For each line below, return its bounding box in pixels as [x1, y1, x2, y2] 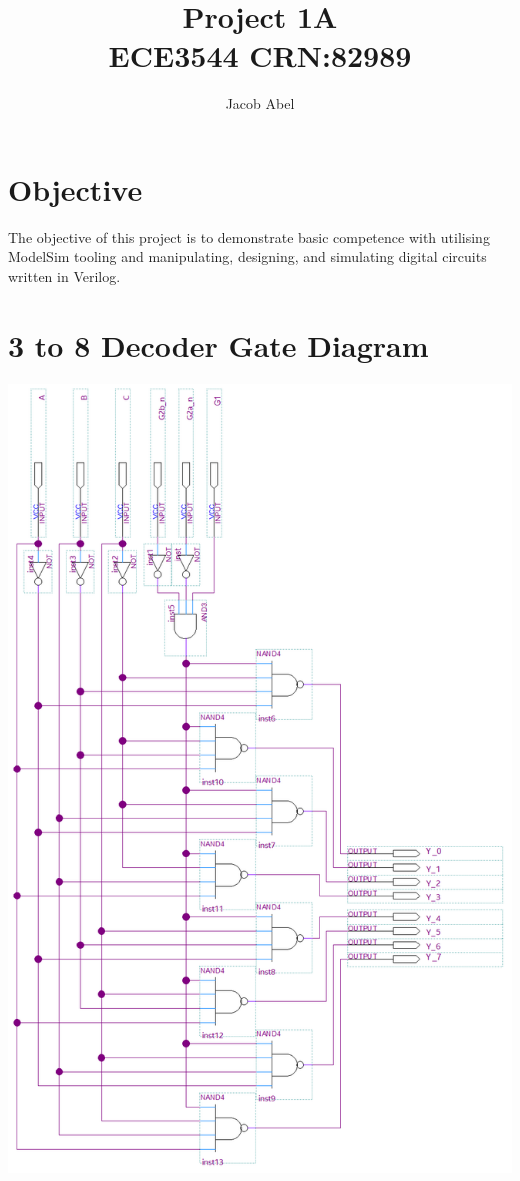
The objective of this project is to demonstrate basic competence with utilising [8, 226, 490, 247]
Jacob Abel [225, 93, 295, 114]
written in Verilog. [8, 266, 121, 287]
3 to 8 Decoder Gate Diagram [8, 324, 429, 365]
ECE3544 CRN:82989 [108, 35, 412, 76]
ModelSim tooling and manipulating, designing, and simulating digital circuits [8, 246, 487, 267]
